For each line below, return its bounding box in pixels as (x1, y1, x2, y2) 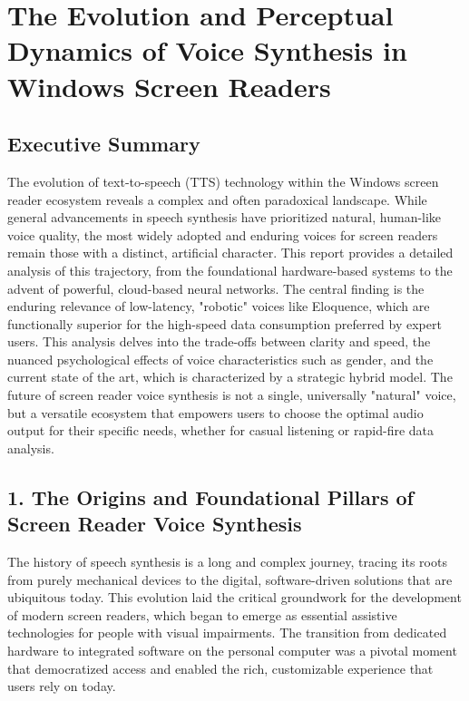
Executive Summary (7, 130, 200, 158)
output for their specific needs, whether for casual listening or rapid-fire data (7, 421, 435, 440)
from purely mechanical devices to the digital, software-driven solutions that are (7, 570, 453, 589)
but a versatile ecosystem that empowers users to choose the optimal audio (7, 403, 424, 422)
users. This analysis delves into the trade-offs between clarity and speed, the (7, 332, 431, 351)
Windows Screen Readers (7, 67, 331, 104)
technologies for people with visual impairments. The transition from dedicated (7, 623, 447, 642)
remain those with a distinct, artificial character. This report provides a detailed (7, 243, 454, 262)
